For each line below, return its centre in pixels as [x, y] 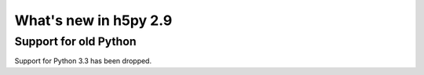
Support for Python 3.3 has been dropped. [83, 61]
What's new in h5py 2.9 [93, 20]
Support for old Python [75, 41]
